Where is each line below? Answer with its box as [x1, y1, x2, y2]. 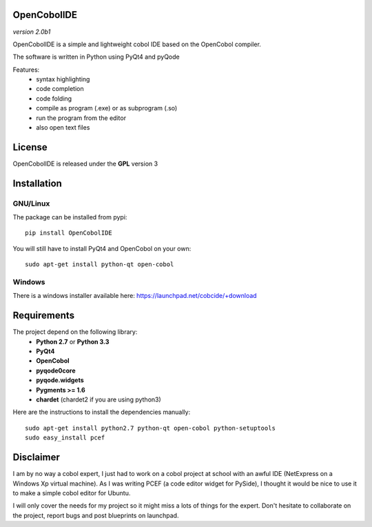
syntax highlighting [36, 75, 90, 83]
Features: [12, 66, 40, 74]
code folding [36, 94, 72, 103]
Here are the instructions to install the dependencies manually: [12, 408, 191, 417]
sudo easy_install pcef [25, 434, 105, 441]
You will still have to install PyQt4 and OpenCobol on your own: [12, 244, 192, 252]
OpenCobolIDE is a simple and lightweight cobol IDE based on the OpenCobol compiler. [12, 40, 262, 48]
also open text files [36, 123, 90, 132]
